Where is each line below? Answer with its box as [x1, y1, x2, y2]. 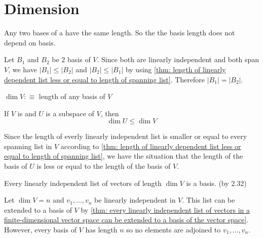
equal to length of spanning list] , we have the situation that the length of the [4, 151, 243, 161]
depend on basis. [4, 37, 56, 47]
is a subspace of [46, 108, 94, 118]
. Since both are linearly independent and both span [97, 54, 259, 65]
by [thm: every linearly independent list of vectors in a [81, 204, 250, 215]
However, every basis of [4, 224, 77, 235]
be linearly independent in [94, 195, 176, 205]
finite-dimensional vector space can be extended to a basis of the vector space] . [4, 214, 249, 225]
